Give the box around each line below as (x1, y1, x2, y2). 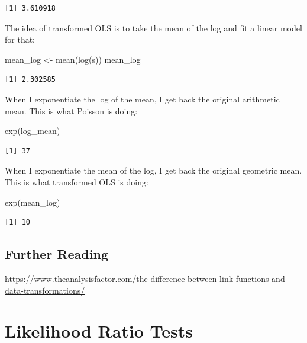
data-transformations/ (5, 284, 85, 296)
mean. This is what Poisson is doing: (5, 104, 138, 117)
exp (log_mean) (5, 124, 60, 137)
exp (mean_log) (5, 195, 60, 208)
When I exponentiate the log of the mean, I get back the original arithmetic (5, 92, 280, 105)
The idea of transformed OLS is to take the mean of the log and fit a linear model (5, 21, 302, 34)
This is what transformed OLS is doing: (5, 175, 148, 188)
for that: (5, 33, 35, 46)
